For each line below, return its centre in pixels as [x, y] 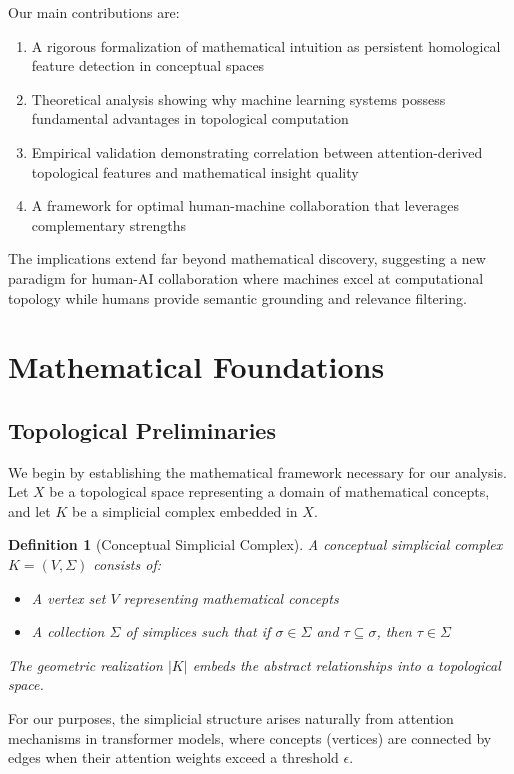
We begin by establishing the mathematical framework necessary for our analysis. [257, 471]
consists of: [127, 564]
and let [29, 510]
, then [394, 631]
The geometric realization [85, 664]
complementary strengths [109, 224]
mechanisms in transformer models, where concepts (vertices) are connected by [250, 737]
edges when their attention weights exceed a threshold [173, 757]
